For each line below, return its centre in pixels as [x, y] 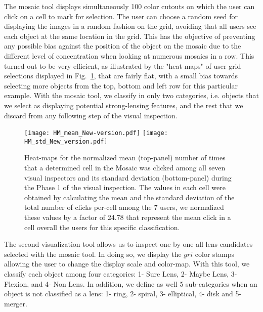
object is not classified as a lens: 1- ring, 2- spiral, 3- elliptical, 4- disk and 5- [123, 294]
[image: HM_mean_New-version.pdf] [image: [96, 133]
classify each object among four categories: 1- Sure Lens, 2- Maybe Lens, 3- [121, 273]
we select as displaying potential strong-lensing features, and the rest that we [124, 105]
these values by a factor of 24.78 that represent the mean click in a [128, 217]
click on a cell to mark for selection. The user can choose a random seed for [121, 16]
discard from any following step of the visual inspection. [91, 115]
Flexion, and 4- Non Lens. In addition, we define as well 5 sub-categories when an [131, 283]
